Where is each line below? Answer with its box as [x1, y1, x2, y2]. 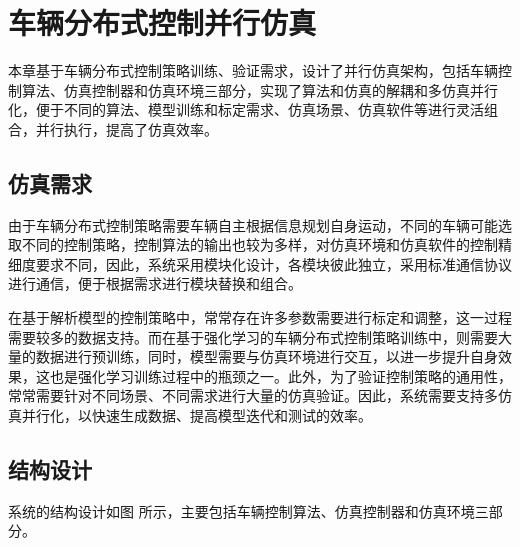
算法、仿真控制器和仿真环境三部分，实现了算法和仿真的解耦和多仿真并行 [21, 79, 498, 100]
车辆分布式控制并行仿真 [8, 2, 317, 43]
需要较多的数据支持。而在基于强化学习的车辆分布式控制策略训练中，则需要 [8, 326, 498, 347]
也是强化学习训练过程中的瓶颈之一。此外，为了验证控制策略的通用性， [49, 365, 512, 386]
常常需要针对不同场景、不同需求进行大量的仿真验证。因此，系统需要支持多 [8, 385, 498, 406]
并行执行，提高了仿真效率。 [35, 118, 218, 139]
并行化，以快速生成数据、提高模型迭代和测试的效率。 [21, 405, 372, 426]
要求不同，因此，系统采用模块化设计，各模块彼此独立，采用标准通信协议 [35, 253, 512, 274]
